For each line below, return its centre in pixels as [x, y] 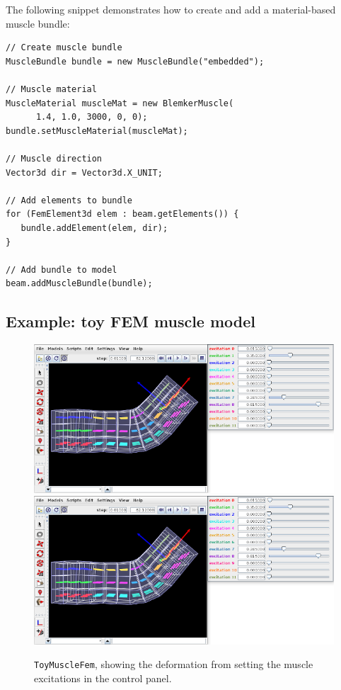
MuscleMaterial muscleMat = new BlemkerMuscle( [120, 103]
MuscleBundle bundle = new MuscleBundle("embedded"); [135, 61]
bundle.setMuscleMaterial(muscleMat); [97, 131]
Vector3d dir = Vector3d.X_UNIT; [84, 172]
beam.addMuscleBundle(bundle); [79, 284]
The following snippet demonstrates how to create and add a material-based [171, 9]
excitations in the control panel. [103, 678]
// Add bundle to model [62, 270]
